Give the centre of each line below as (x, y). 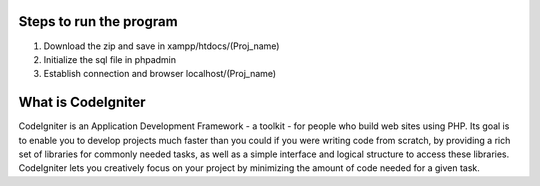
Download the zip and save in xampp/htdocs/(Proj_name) (161, 46)
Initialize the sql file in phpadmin (110, 59)
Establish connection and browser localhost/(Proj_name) (160, 74)
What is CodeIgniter (82, 102)
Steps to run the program (98, 21)
